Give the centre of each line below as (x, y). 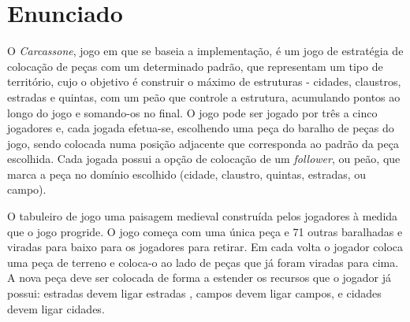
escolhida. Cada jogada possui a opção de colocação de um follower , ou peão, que (204, 159)
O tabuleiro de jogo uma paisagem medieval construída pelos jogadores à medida (203, 216)
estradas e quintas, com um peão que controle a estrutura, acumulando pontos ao (204, 96)
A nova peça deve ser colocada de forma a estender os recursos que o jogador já (199, 278)
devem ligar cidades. (56, 308)
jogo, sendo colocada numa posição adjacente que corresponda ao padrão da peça (203, 143)
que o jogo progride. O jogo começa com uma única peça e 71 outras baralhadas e (205, 231)
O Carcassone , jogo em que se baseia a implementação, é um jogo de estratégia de (205, 51)
